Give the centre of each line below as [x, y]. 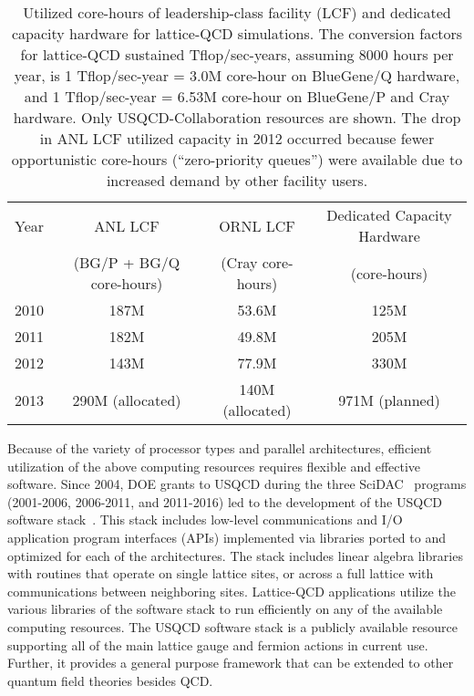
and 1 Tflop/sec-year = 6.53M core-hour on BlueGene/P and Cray [237, 96]
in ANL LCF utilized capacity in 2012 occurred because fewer [237, 138]
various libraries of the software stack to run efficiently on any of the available [225, 609]
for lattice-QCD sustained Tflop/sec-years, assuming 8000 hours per [237, 54]
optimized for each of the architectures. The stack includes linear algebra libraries [235, 555]
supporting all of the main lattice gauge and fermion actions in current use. [218, 644]
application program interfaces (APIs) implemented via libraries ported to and [227, 537]
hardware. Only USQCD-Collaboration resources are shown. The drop [237, 117]
